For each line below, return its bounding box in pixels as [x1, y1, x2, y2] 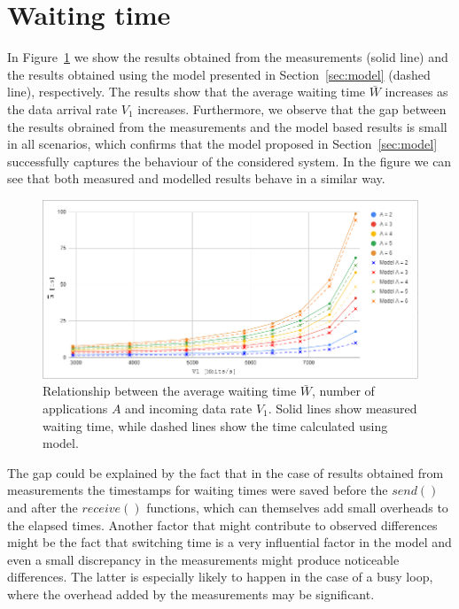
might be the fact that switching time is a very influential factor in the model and [7, 533, 452, 551]
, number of [312, 382, 375, 400]
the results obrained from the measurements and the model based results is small [7, 117, 447, 135]
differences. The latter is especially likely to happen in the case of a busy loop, [7, 567, 433, 586]
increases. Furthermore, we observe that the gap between [137, 99, 447, 118]
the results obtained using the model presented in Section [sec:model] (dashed [7, 65, 431, 83]
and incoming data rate [125, 398, 253, 417]
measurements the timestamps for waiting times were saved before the [7, 481, 388, 499]
